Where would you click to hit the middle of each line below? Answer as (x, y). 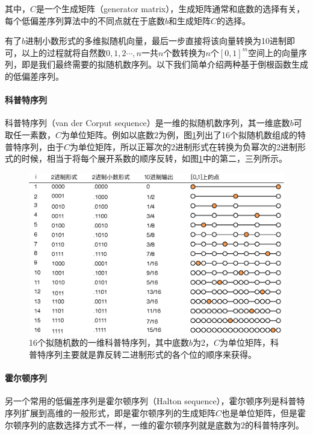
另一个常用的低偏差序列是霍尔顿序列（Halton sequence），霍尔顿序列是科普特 (155, 401)
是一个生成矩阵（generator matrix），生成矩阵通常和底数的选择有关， (171, 8)
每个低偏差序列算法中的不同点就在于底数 (85, 20)
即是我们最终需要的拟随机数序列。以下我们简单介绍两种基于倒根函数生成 (165, 64)
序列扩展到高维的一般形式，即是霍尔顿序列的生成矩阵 (110, 412)
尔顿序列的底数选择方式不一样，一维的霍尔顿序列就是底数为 (123, 424)
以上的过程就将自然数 (64, 52)
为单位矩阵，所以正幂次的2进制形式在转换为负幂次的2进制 (184, 146)
